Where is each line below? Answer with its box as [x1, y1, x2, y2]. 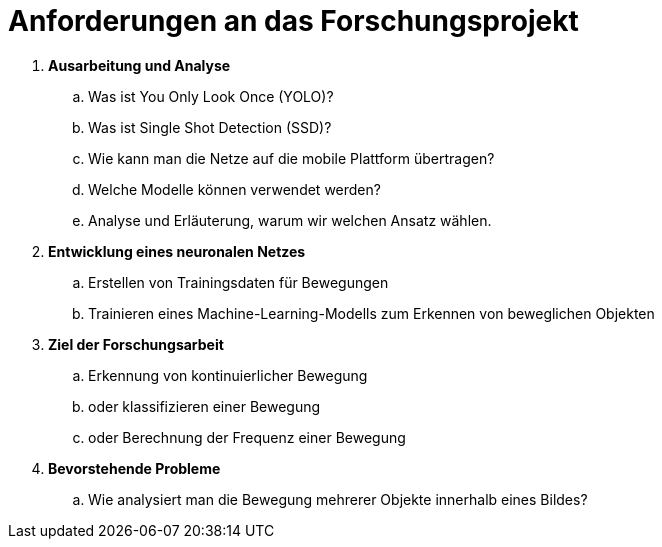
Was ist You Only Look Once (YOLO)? [88, 87, 334, 105]
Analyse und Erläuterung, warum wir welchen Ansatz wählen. [88, 211, 492, 229]
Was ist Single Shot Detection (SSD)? [88, 118, 332, 136]
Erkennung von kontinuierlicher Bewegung [88, 366, 368, 384]
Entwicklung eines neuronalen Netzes [48, 242, 306, 260]
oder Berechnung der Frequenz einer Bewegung [88, 428, 406, 446]
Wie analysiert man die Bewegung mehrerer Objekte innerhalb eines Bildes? [88, 490, 588, 508]
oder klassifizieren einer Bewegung [88, 397, 321, 415]
